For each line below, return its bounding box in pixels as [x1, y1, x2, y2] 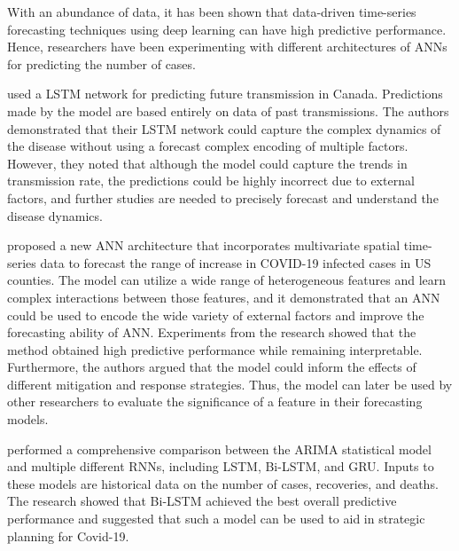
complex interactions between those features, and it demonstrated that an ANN [7, 287, 440, 306]
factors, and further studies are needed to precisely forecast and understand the [7, 188, 439, 207]
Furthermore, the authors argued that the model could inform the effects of [7, 358, 416, 376]
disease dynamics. [7, 206, 103, 224]
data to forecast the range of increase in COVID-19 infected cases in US [40, 253, 432, 272]
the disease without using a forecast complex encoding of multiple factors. [7, 137, 408, 155]
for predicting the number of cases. [7, 54, 196, 73]
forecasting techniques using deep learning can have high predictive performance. [7, 20, 447, 38]
